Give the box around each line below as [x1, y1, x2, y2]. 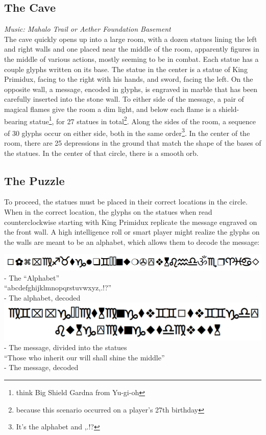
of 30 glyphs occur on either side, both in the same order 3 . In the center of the [4, 126, 250, 138]
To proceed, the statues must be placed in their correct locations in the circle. [4, 196, 248, 207]
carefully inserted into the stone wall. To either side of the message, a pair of [4, 94, 244, 104]
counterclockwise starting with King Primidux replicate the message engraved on [4, 216, 257, 227]
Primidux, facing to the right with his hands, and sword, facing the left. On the [4, 74, 253, 84]
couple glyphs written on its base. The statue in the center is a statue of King [4, 63, 248, 74]
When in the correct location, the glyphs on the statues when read [4, 207, 212, 217]
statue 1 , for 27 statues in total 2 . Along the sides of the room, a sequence [30, 114, 256, 126]
